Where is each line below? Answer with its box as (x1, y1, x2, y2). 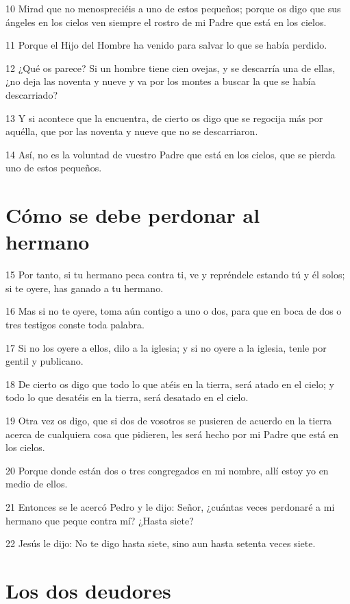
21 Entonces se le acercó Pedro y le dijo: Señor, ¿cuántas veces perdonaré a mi (5, 499, 335, 514)
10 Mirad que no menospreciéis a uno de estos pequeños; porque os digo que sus (5, 1, 341, 15)
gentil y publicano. (5, 354, 84, 368)
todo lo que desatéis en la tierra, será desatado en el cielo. (5, 390, 249, 404)
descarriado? (5, 87, 58, 101)
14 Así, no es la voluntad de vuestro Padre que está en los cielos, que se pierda (5, 147, 336, 161)
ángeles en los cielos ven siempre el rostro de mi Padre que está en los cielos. (5, 14, 327, 29)
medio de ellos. (5, 476, 68, 491)
